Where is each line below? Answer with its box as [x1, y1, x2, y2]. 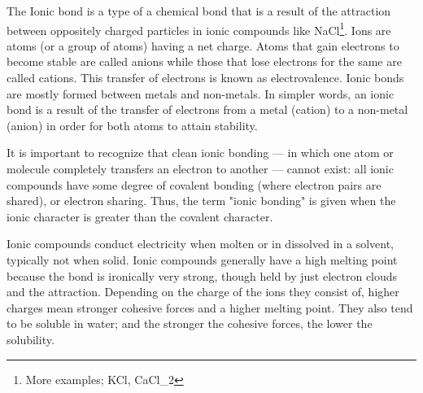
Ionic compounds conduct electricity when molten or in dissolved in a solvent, [7, 235, 394, 252]
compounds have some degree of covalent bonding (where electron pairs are [7, 176, 382, 193]
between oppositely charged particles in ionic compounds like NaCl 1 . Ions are [7, 19, 391, 38]
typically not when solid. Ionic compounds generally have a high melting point [7, 251, 398, 268]
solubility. [7, 330, 55, 347]
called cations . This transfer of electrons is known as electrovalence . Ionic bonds [7, 69, 404, 86]
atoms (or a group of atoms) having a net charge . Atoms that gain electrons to [7, 37, 399, 54]
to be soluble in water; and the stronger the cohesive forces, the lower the [7, 315, 373, 332]
